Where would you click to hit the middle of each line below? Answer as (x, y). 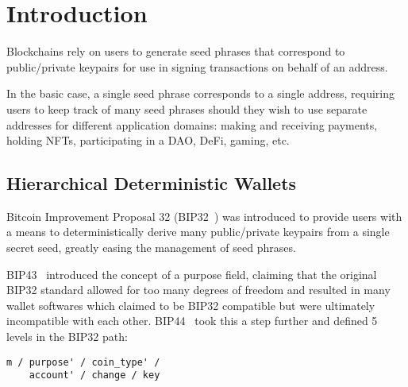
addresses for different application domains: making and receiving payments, (192, 124)
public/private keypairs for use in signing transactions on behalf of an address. (197, 66)
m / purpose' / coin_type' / (83, 362)
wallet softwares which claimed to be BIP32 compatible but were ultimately (191, 305)
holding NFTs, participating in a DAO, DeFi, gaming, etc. (148, 140)
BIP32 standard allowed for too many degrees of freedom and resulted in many (198, 290)
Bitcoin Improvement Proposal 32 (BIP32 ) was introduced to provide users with (204, 216)
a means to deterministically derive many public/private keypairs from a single (198, 232)
